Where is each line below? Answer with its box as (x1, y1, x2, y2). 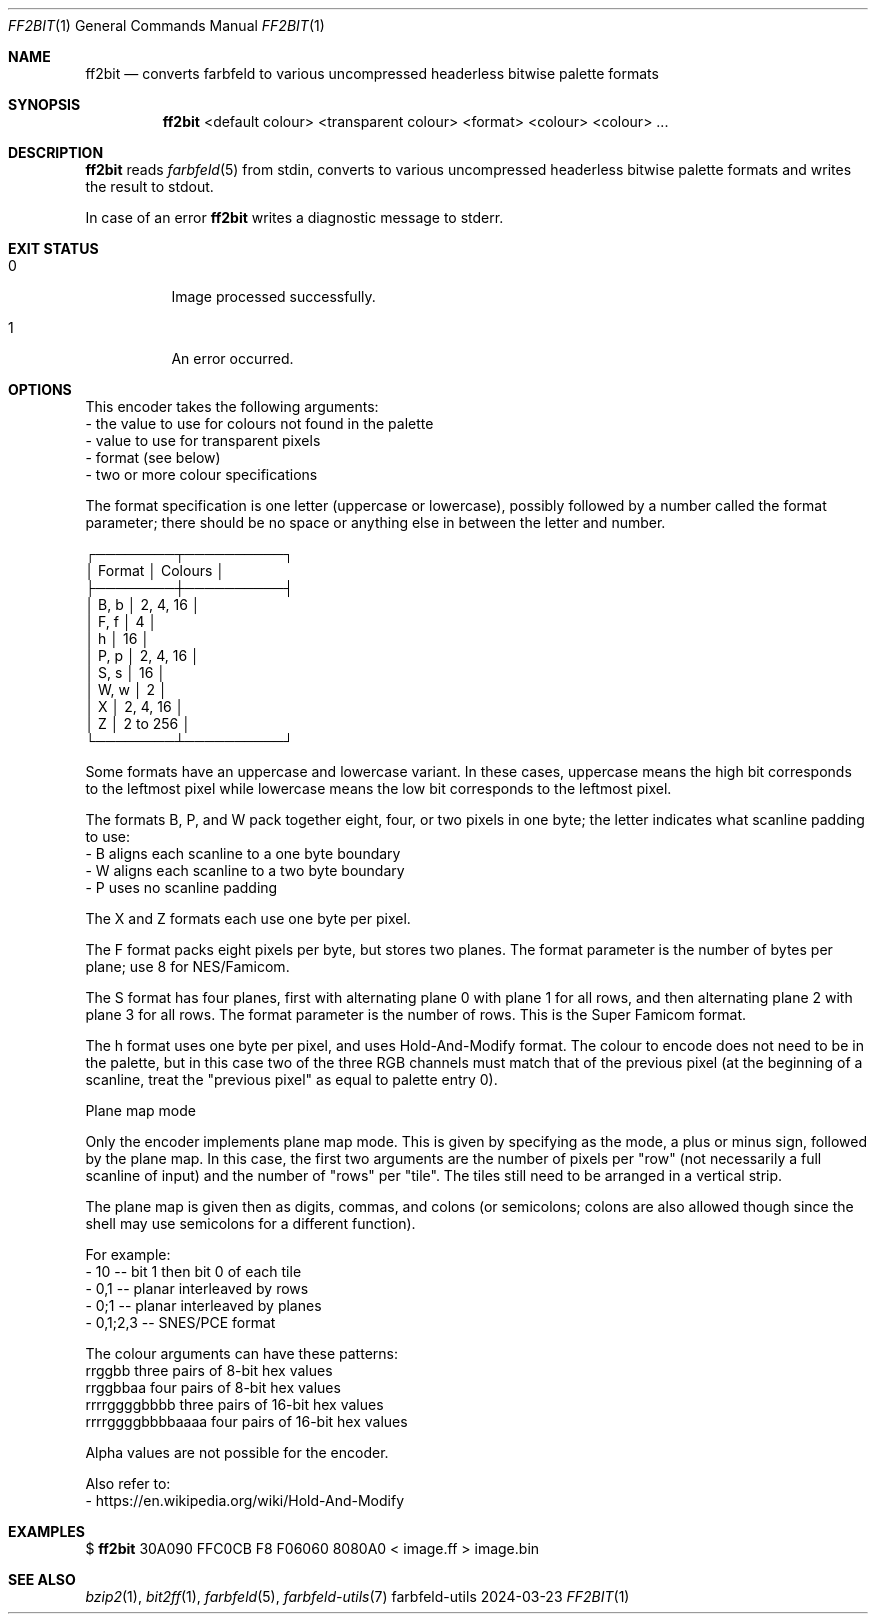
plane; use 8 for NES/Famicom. (85, 958, 290, 975)
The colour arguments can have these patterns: (85, 1345, 398, 1362)
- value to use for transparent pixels (85, 432, 321, 449)
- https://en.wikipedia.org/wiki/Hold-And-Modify (85, 1492, 405, 1509)
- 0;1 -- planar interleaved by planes (85, 1297, 322, 1314)
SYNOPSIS (8, 96, 81, 113)
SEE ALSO (8, 1571, 76, 1588)
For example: (85, 1246, 171, 1263)
